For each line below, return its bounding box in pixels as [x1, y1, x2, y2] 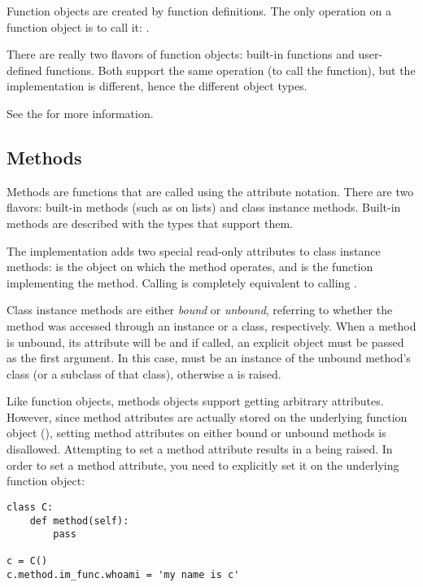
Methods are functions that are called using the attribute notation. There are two [7, 182, 414, 199]
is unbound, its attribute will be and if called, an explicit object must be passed [7, 333, 404, 350]
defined [7, 61, 42, 78]
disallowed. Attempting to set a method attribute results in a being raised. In [7, 440, 393, 458]
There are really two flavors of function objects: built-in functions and [7, 46, 355, 63]
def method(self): [29, 515, 129, 527]
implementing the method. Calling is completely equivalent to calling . [7, 274, 357, 291]
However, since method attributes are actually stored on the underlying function [7, 408, 408, 425]
